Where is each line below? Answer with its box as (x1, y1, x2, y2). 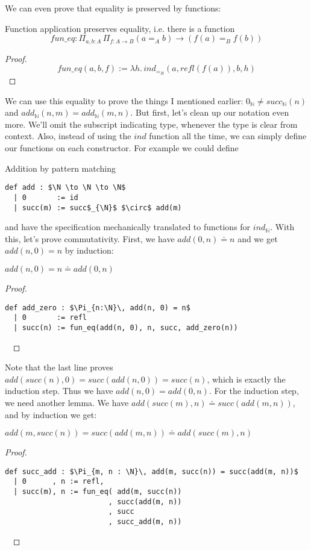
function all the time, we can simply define (149, 130, 307, 142)
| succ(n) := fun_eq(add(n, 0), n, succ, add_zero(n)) (13, 323, 238, 332)
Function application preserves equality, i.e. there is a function (5, 22, 235, 34)
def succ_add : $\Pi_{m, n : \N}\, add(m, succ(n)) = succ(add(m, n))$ (5, 467, 298, 476)
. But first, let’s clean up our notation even (130, 106, 289, 119)
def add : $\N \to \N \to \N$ (5, 183, 126, 192)
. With (270, 220, 295, 233)
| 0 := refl (13, 313, 87, 322)
